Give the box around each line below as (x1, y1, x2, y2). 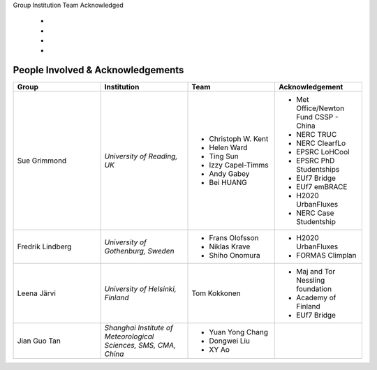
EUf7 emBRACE (295, 182, 348, 192)
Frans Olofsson (209, 233, 259, 243)
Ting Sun (209, 151, 239, 161)
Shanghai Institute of (104, 323, 174, 333)
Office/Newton (295, 103, 345, 113)
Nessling (295, 276, 325, 286)
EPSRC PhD (295, 156, 335, 165)
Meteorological (104, 332, 154, 341)
